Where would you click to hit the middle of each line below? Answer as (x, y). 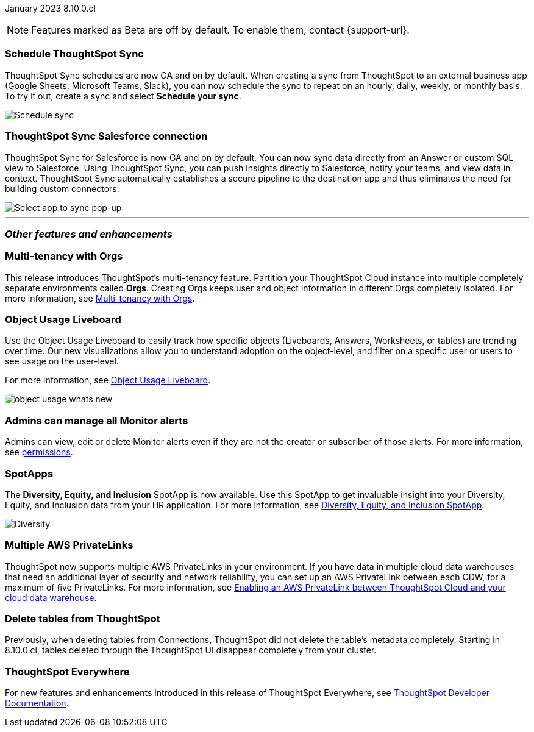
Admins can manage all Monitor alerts (97, 420)
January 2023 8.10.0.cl (50, 8)
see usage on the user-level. (62, 361)
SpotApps (29, 473)
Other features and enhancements (89, 234)
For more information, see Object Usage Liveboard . (108, 380)
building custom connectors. (62, 188)
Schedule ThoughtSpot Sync (74, 54)
